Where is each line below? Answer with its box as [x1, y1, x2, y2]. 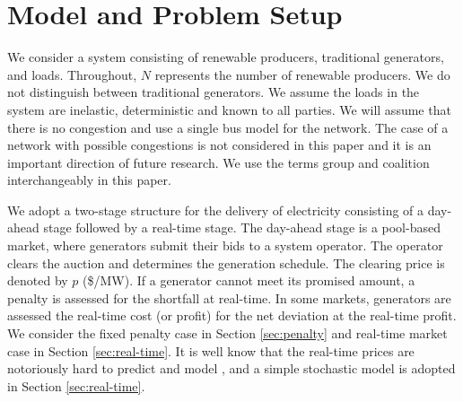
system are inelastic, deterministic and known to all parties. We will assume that [7, 100, 451, 118]
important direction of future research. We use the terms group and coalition [7, 153, 430, 171]
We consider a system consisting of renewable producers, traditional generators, [7, 48, 444, 66]
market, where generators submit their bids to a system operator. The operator [7, 236, 443, 255]
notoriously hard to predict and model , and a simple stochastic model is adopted [7, 359, 456, 378]
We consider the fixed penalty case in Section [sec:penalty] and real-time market [7, 324, 448, 343]
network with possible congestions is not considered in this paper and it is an [7, 135, 432, 154]
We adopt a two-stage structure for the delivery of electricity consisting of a [7, 200, 424, 219]
